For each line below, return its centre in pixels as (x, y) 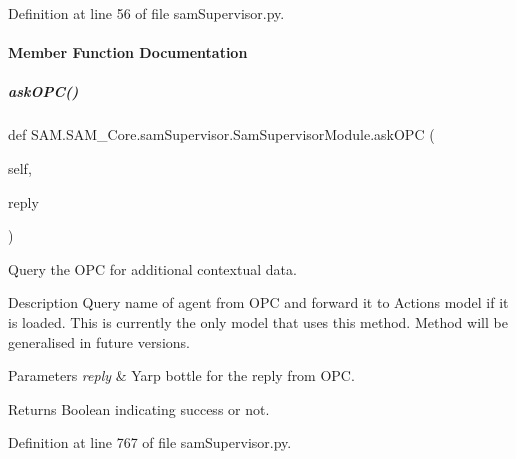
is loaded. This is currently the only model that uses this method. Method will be (258, 321)
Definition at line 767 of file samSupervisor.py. (150, 442)
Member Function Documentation (128, 52)
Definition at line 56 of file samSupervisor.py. (146, 13)
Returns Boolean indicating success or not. (139, 408)
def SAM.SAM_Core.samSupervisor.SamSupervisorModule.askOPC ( (221, 134)
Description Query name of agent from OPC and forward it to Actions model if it (258, 302)
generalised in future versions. (99, 341)
